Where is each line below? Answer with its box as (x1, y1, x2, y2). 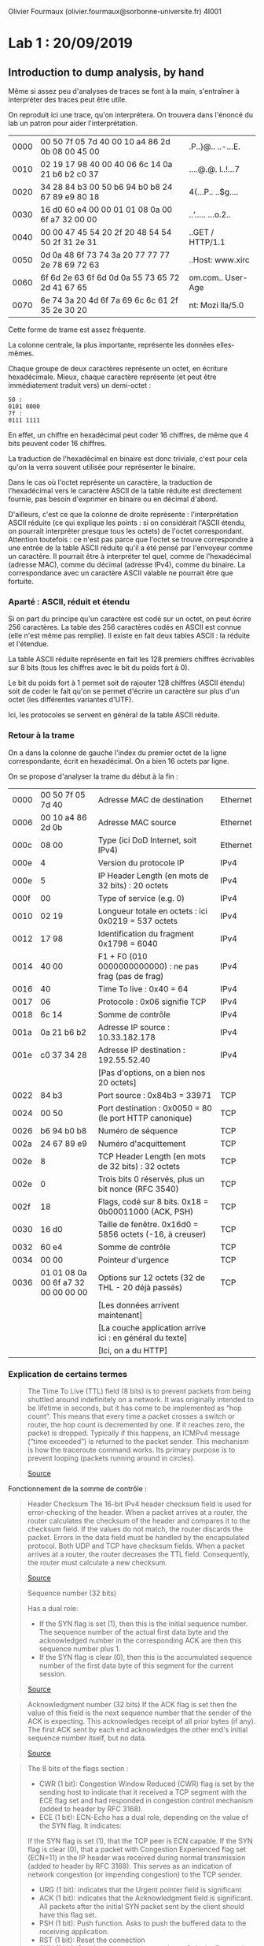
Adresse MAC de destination (97, 794, 204, 805)
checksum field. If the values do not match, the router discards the (27, 1524, 244, 1534)
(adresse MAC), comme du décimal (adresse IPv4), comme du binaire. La (8, 560, 246, 569)
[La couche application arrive (97, 1322, 207, 1333)
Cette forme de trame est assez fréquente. (8, 325, 146, 334)
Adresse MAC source (97, 817, 177, 828)
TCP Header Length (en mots (97, 1151, 206, 1162)
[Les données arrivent (97, 1300, 180, 1311)
